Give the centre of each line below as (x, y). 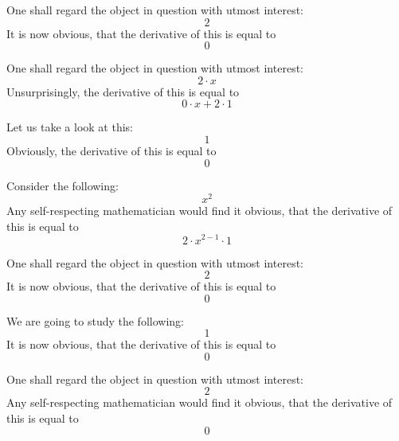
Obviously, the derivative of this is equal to (111, 150)
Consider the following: (63, 185)
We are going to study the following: (95, 320)
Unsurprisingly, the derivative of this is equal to (123, 91)
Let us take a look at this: (70, 127)
